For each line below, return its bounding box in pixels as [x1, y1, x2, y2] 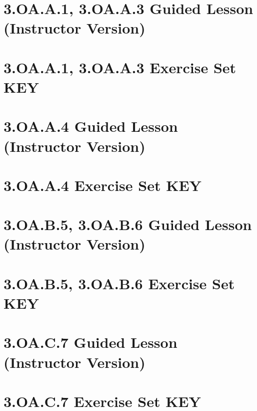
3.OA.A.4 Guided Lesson [3, 116, 178, 136]
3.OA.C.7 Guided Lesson [3, 332, 177, 352]
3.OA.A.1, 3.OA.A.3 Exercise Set [3, 57, 236, 77]
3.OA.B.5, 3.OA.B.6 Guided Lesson [3, 214, 252, 235]
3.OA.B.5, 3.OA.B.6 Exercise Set [3, 273, 235, 293]
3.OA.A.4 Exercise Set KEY [3, 174, 201, 195]
